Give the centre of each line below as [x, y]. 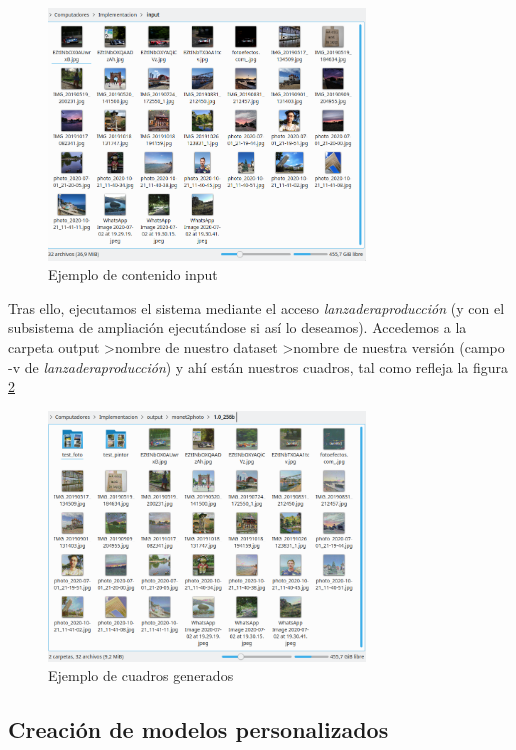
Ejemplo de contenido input [133, 274]
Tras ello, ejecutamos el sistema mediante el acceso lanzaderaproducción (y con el [256, 307]
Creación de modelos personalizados [198, 729]
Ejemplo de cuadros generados [141, 675]
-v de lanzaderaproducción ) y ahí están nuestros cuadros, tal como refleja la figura [258, 366]
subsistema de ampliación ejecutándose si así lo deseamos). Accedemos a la [237, 327]
